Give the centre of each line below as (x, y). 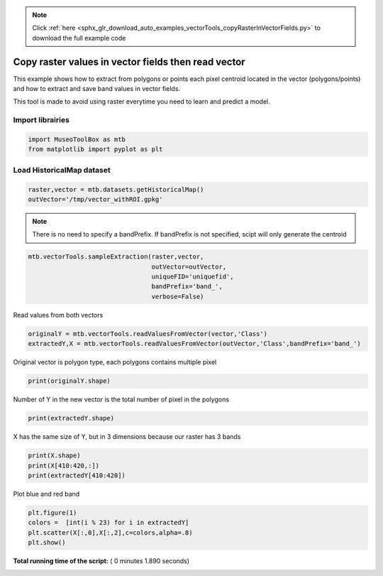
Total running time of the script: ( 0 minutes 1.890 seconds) (101, 561)
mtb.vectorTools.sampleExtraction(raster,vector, (116, 257)
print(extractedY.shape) (71, 418)
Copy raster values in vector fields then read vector (129, 61)
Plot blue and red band (46, 494)
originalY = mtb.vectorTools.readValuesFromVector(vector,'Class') (148, 333)
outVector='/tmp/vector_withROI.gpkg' (95, 199)
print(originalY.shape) (70, 381)
